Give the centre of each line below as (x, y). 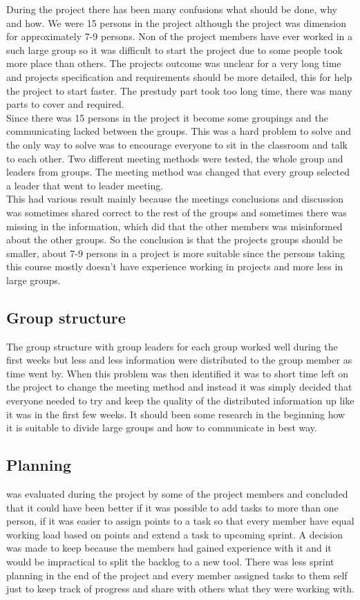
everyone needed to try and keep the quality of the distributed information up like (180, 401)
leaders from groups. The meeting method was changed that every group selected (178, 172)
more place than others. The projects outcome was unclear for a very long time (174, 63)
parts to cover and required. (65, 104)
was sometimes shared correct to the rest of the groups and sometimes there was (177, 212)
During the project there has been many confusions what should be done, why (172, 9)
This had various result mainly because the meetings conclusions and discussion (175, 199)
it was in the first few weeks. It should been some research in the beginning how (176, 414)
